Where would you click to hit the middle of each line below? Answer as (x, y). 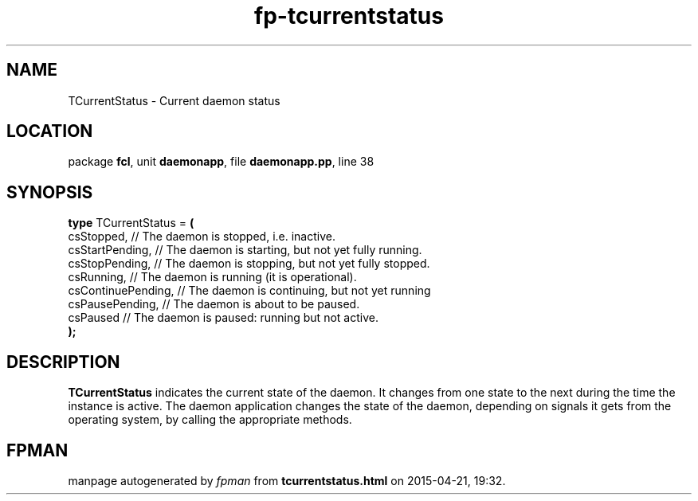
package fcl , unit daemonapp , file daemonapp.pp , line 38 (221, 162)
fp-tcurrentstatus (349, 16)
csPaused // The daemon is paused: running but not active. (223, 318)
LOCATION (50, 131)
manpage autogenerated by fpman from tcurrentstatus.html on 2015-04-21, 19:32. (287, 480)
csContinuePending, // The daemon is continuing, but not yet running (249, 291)
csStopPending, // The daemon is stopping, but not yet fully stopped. (249, 264)
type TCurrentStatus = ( (131, 223)
